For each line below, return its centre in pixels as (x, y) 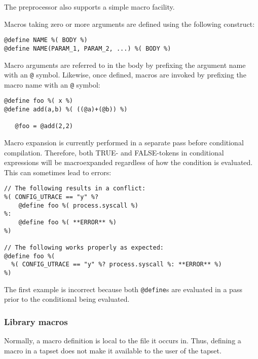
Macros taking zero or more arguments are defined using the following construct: (130, 24)
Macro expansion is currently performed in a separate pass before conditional (124, 143)
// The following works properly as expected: (84, 248)
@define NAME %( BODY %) (46, 40)
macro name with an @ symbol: (52, 84)
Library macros (36, 321)
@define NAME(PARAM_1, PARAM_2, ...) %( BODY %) (88, 48)
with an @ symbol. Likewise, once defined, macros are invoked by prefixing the (125, 75)
